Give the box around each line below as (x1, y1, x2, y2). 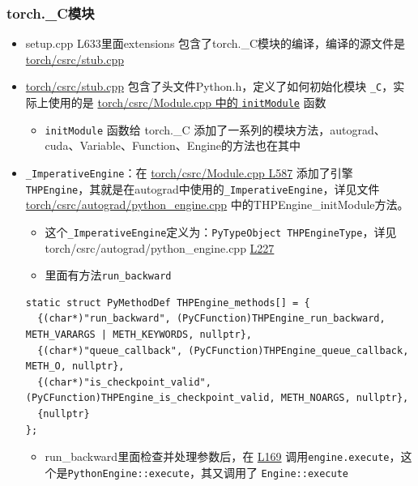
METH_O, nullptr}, (25, 360, 125, 373)
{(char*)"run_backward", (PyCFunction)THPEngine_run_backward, (37, 313, 386, 325)
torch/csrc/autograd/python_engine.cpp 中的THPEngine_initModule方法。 (25, 196, 409, 213)
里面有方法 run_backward (45, 266, 172, 283)
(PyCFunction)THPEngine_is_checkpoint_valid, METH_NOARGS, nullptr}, (25, 392, 409, 404)
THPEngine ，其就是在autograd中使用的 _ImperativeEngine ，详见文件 (25, 180, 380, 197)
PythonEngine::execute (67, 467, 190, 480)
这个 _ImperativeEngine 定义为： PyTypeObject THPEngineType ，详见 (45, 223, 397, 240)
